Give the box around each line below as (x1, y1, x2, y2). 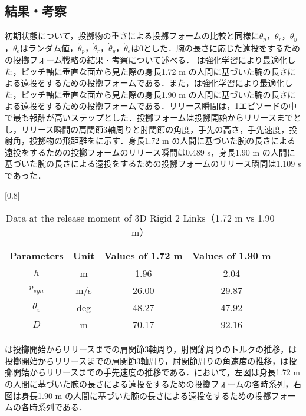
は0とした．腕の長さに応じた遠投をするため (131, 41, 301, 54)
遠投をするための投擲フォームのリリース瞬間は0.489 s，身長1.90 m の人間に (5, 146, 295, 158)
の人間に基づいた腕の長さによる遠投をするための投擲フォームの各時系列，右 (5, 378, 302, 390)
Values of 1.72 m (104, 249, 183, 263)
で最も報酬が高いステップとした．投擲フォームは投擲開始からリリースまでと (5, 111, 301, 124)
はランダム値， (19, 41, 78, 54)
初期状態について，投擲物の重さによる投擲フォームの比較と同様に (5, 29, 259, 42)
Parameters (9, 249, 64, 263)
